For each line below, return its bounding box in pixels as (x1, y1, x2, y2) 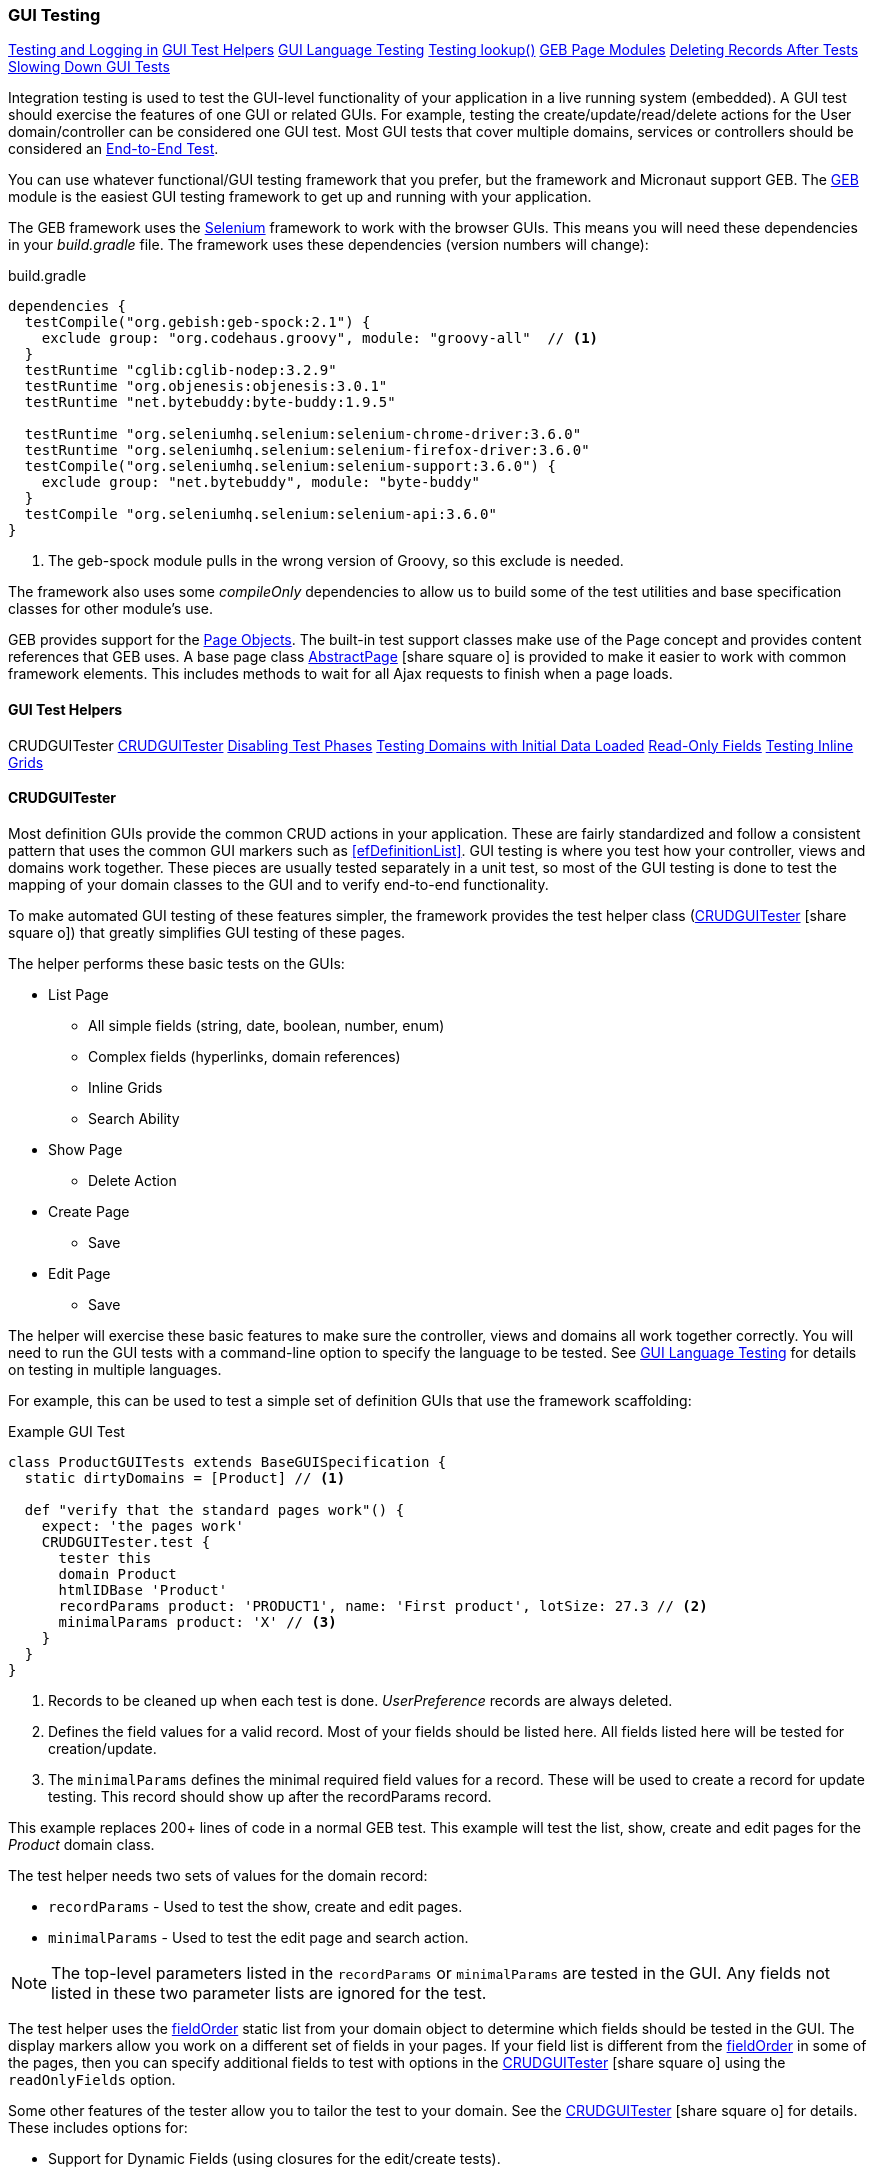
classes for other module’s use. (8, 600, 214, 618)
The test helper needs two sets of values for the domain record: (8, 1866, 428, 1884)
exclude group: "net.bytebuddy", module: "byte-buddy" (41, 474, 481, 491)
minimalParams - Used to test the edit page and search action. (48, 1928, 469, 1946)
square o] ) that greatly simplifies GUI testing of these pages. (8, 923, 406, 941)
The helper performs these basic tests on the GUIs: (8, 954, 345, 972)
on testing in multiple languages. (8, 1360, 222, 1378)
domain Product (58, 1565, 177, 1582)
